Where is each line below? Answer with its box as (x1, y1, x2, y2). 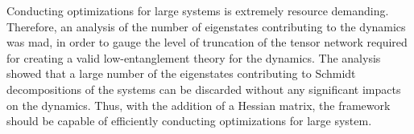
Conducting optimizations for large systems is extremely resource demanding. (6, 2, 389, 18)
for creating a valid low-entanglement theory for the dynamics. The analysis (6, 49, 381, 66)
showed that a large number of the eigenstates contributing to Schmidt (6, 65, 356, 82)
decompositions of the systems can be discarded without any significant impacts (6, 80, 401, 97)
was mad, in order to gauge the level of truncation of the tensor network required (6, 34, 408, 51)
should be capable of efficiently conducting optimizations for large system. (6, 112, 372, 129)
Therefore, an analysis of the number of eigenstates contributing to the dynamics (6, 18, 406, 35)
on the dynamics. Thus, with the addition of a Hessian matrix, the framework (6, 96, 391, 113)
